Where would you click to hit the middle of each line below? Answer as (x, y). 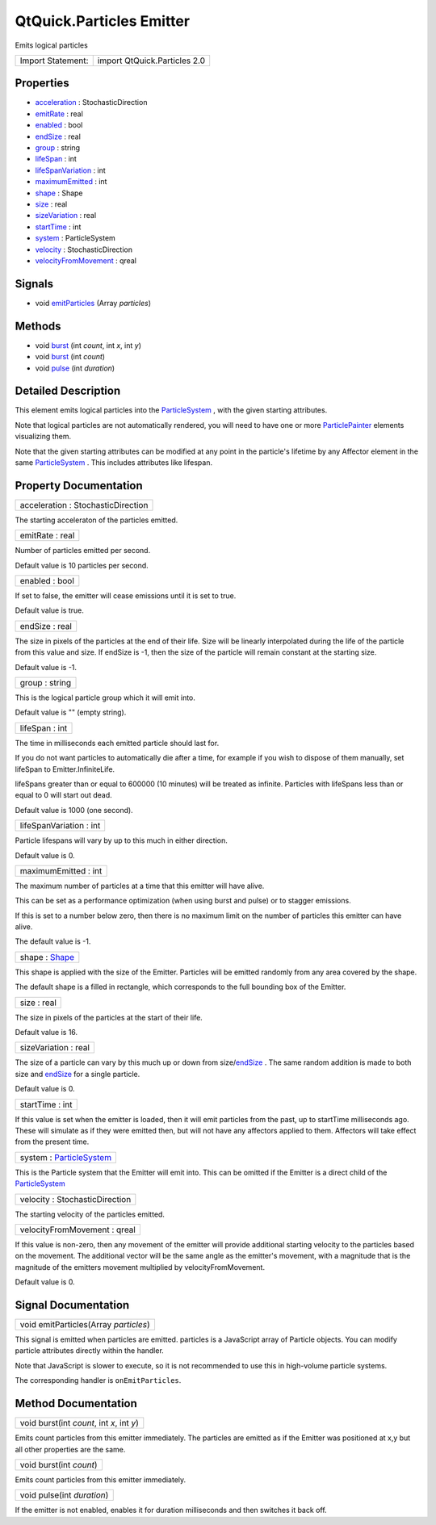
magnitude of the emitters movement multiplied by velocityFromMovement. (140, 1267)
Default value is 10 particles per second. (82, 565)
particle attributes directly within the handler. (90, 1351)
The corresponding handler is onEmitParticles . (98, 1380)
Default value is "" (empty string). (71, 712)
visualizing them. (43, 437)
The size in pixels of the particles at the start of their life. (109, 1017)
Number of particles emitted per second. (83, 551)
